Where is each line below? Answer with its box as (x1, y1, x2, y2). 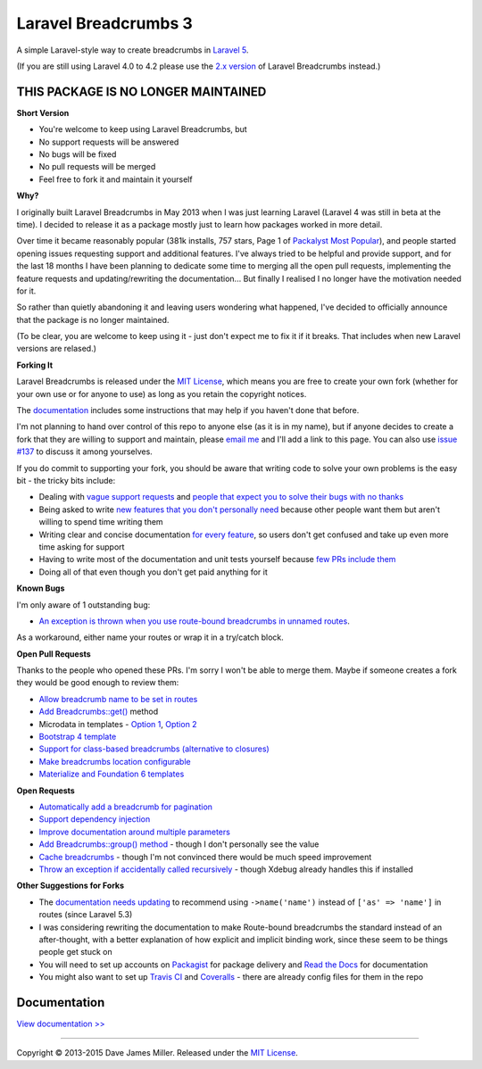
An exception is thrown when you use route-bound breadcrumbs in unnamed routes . (38, 616, 350, 626)
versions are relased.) (16, 344, 97, 354)
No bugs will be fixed (38, 149, 117, 160)
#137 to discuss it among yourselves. (16, 446, 154, 457)
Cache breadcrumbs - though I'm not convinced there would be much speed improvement (38, 851, 372, 862)
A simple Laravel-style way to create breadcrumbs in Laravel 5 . (16, 45, 249, 55)
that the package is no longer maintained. (16, 314, 170, 325)
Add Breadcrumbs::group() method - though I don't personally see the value (38, 839, 320, 849)
